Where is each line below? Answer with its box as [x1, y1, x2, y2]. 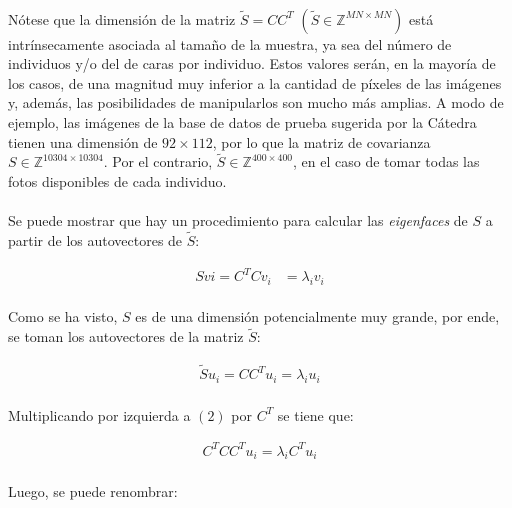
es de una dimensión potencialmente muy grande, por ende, [135, 306, 500, 327]
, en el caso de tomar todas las [293, 151, 480, 172]
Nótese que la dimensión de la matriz [8, 8, 236, 29]
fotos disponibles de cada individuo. [8, 170, 227, 191]
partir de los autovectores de [8, 229, 183, 250]
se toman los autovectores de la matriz [8, 326, 244, 347]
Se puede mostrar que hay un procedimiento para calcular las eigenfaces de [8, 210, 468, 231]
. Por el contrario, [103, 151, 213, 172]
